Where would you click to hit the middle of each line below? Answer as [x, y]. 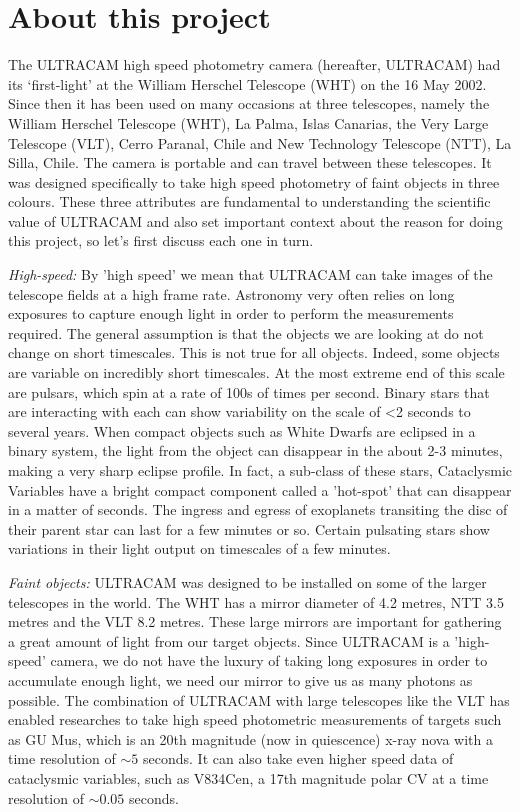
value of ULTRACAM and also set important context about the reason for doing [255, 220]
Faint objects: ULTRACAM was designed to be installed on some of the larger [247, 581]
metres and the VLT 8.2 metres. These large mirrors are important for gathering [255, 621]
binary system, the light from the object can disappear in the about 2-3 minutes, [255, 450]
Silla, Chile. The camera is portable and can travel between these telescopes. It [250, 162]
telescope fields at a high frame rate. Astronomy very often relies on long [231, 293]
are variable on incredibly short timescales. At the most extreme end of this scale [256, 372]
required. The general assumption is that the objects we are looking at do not [246, 332]
